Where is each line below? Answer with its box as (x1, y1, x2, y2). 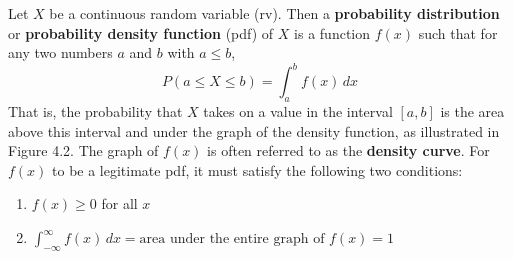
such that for (418, 22, 498, 43)
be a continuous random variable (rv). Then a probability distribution (49, 3, 500, 23)
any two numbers (8, 42, 113, 63)
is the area (440, 101, 505, 122)
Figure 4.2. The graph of (8, 140, 159, 161)
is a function (294, 22, 371, 43)
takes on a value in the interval (203, 101, 393, 122)
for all (101, 193, 138, 214)
